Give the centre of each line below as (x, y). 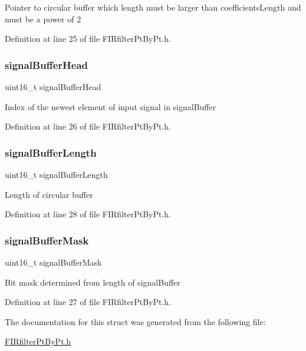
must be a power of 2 (43, 19)
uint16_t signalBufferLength (56, 174)
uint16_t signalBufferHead (53, 87)
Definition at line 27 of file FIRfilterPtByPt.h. (88, 302)
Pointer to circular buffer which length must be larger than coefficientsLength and (153, 7)
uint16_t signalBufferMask (53, 262)
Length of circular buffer (49, 194)
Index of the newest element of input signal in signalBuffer (111, 106)
